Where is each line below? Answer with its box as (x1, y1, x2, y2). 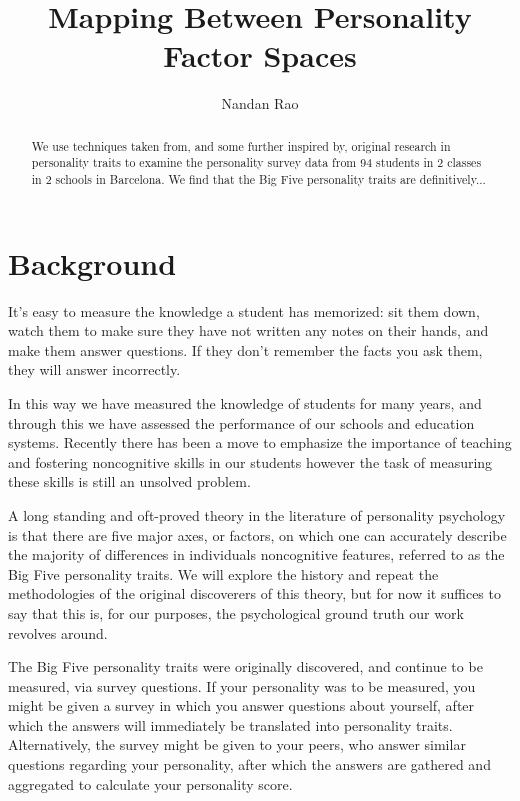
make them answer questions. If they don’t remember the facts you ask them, (8, 339, 483, 360)
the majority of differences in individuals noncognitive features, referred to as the (8, 544, 505, 565)
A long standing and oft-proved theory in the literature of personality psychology (8, 504, 506, 525)
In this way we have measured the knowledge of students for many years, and (8, 392, 482, 413)
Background (8, 242, 177, 283)
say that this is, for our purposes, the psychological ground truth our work (8, 602, 464, 623)
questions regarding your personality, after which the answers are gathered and (8, 754, 491, 775)
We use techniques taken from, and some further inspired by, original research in (31, 137, 451, 154)
